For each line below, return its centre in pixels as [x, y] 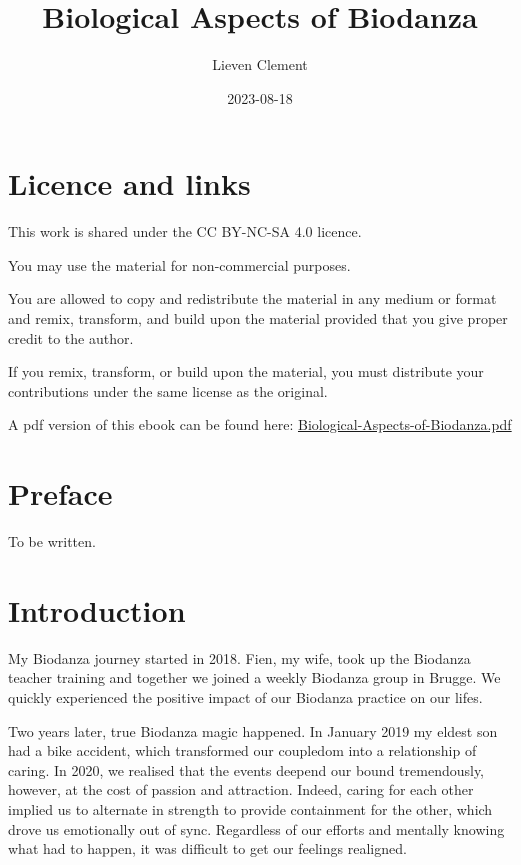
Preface [60, 493]
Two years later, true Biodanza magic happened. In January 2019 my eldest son [253, 730]
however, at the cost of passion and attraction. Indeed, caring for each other [241, 789]
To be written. [52, 541]
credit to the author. [71, 337]
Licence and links [129, 183]
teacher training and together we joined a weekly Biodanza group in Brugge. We [254, 677]
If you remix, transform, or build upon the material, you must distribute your [246, 371]
